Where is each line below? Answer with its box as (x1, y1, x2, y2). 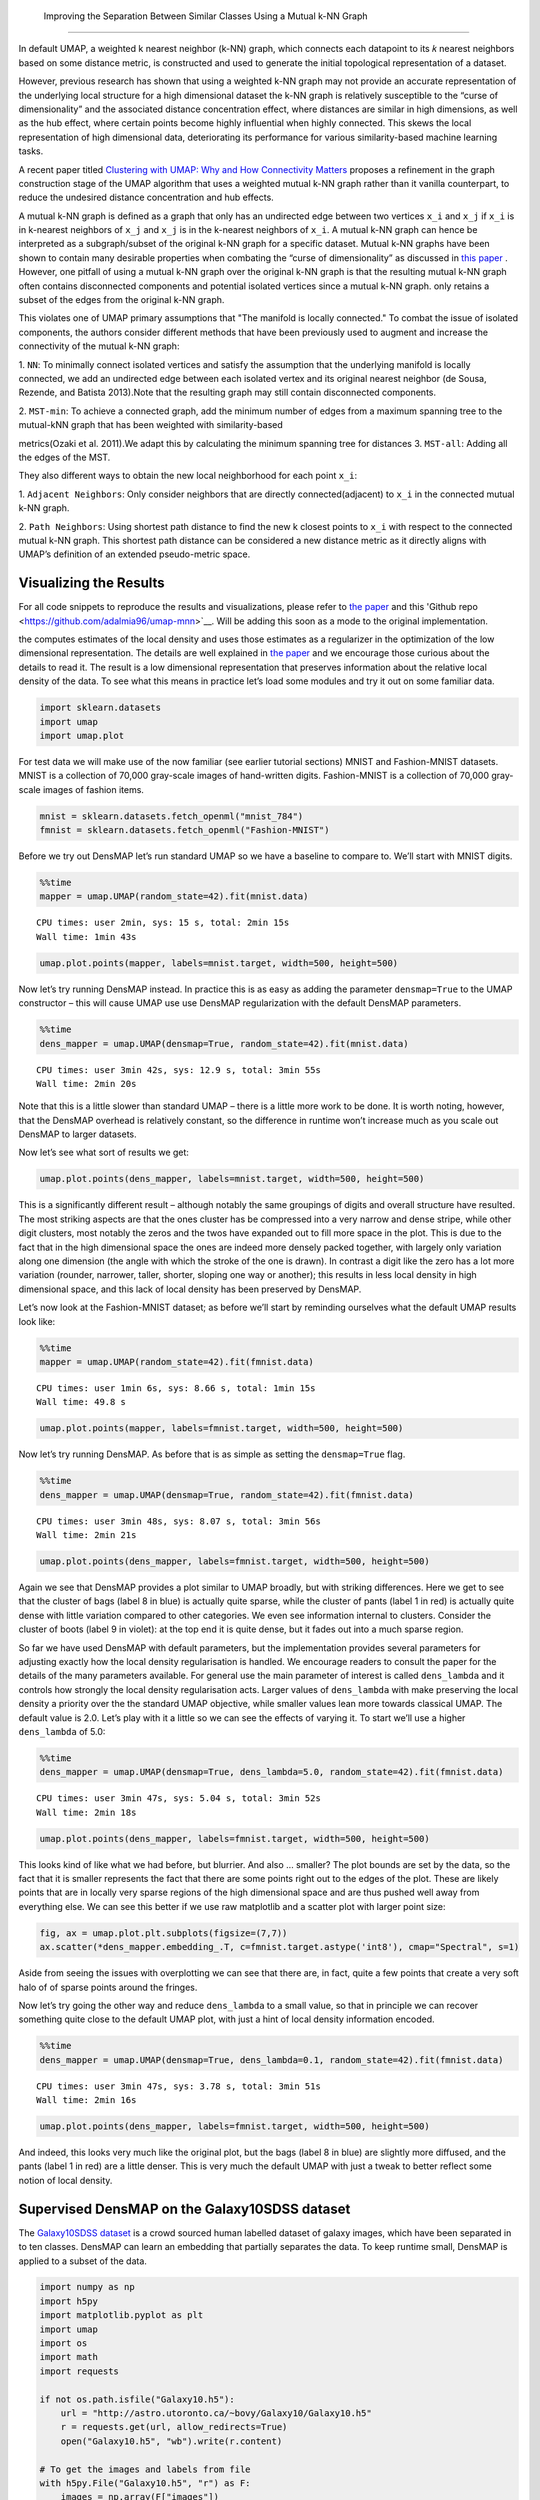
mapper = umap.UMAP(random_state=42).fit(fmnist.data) (39, 1356, 314, 1367)
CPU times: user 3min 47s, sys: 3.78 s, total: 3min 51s (36, 2080, 322, 2092)
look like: (18, 1315, 56, 1327)
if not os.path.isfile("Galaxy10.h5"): (39, 2393, 235, 2405)
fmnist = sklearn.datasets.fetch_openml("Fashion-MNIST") (39, 825, 330, 836)
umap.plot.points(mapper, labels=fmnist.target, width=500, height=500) (39, 1423, 404, 1434)
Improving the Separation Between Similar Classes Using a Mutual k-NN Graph (43, 10, 368, 22)
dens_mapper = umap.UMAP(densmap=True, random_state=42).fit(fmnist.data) (39, 1489, 415, 1500)
